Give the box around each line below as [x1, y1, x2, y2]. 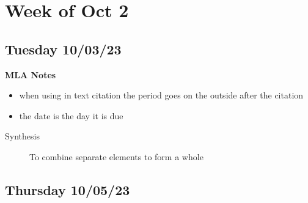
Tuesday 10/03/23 [5, 39, 122, 58]
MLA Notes [5, 68, 56, 81]
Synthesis [5, 130, 40, 142]
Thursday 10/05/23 [5, 180, 130, 199]
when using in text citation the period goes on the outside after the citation [19, 89, 304, 102]
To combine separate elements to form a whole [29, 150, 204, 163]
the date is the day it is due [19, 109, 123, 122]
